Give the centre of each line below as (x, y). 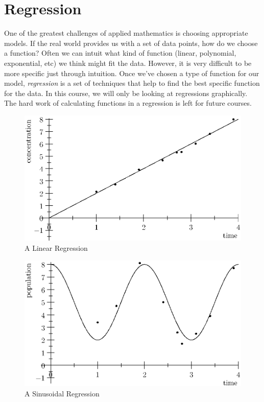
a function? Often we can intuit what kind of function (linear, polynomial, (120, 53)
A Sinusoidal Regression (62, 393)
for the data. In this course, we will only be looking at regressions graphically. (126, 93)
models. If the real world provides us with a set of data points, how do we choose (131, 43)
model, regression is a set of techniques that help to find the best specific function (132, 83)
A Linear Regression (56, 247)
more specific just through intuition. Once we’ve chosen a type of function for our (132, 73)
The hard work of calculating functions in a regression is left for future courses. (128, 103)
